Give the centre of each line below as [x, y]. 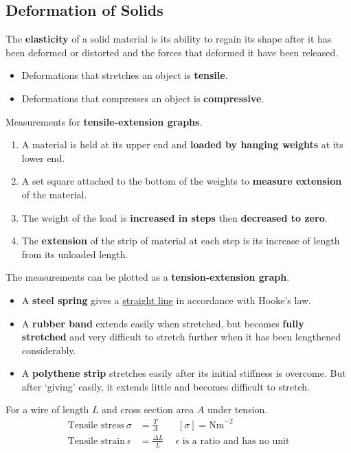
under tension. [237, 409]
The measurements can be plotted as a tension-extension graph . [148, 277]
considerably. [49, 350]
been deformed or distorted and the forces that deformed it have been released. [172, 52]
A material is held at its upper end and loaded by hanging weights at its [182, 144]
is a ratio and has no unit [236, 441]
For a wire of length [47, 409]
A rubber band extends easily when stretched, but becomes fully [163, 323]
